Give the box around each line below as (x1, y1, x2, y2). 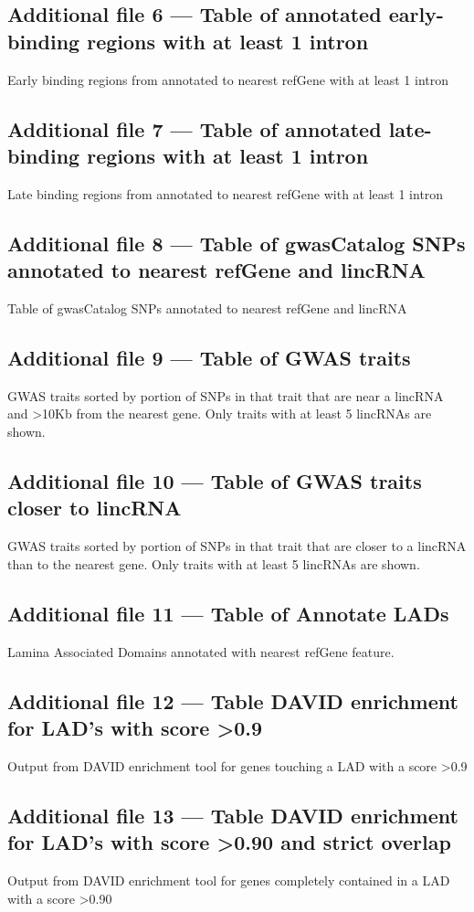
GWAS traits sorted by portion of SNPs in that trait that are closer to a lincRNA (7, 536, 467, 556)
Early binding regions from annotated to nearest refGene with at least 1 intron (7, 69, 449, 89)
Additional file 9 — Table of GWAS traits (7, 343, 411, 371)
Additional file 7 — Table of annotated (7, 114, 382, 143)
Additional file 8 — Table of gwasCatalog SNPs (7, 228, 466, 257)
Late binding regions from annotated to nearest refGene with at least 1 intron (7, 184, 444, 203)
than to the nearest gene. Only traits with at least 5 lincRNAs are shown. (7, 554, 420, 573)
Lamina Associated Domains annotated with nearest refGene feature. (7, 642, 395, 661)
